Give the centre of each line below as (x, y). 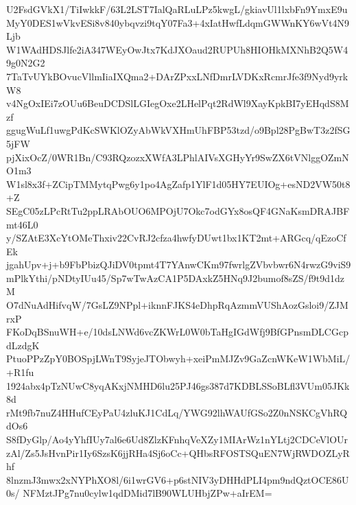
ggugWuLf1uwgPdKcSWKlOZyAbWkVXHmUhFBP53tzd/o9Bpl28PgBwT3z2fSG (178, 130)
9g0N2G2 (26, 63)
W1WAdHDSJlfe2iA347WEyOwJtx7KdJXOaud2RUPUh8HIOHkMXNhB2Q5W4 (177, 49)
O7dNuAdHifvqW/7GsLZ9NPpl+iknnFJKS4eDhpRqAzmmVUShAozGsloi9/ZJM (177, 305)
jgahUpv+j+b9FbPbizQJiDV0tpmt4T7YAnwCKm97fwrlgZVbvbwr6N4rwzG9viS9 (179, 265)
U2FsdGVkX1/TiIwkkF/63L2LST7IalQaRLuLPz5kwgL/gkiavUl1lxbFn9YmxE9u (177, 9)
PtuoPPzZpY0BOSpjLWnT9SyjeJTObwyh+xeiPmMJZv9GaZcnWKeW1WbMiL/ (178, 359)
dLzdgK (23, 345)
